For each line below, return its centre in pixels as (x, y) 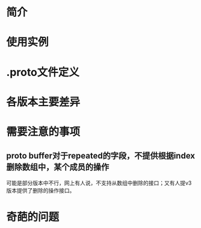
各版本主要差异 (43, 102)
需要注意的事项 (43, 132)
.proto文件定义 (43, 72)
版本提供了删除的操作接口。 (41, 190)
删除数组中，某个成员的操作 (58, 167)
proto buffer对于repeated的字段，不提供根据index (101, 156)
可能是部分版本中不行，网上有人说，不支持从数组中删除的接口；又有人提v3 (99, 183)
